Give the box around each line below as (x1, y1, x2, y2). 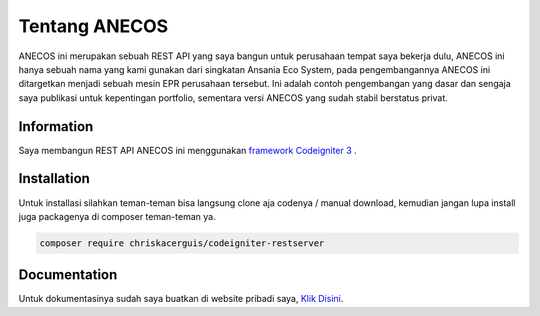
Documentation (18, 266, 118, 284)
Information (18, 118, 94, 135)
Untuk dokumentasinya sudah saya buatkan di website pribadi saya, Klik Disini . (18, 293, 344, 305)
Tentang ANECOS (18, 15, 169, 37)
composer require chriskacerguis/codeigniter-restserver (39, 237, 325, 249)
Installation (18, 170, 90, 187)
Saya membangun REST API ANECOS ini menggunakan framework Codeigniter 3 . (18, 144, 357, 156)
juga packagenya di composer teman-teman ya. (18, 210, 216, 222)
